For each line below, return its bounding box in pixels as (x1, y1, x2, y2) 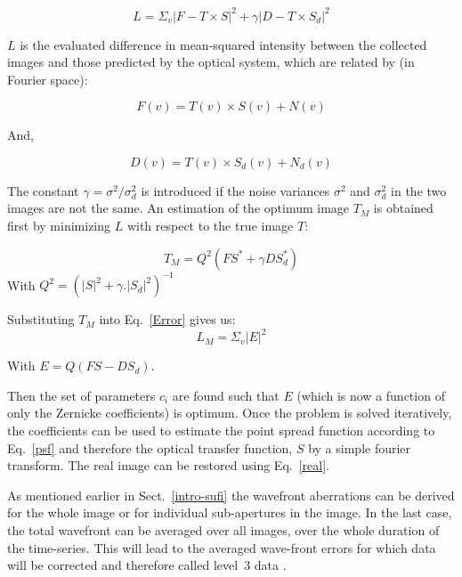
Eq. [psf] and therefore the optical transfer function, (7, 438, 293, 457)
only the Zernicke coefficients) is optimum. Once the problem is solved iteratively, (7, 403, 452, 422)
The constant (7, 181, 79, 199)
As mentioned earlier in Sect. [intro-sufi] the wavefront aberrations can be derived (7, 485, 455, 504)
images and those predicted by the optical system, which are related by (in (7, 53, 415, 71)
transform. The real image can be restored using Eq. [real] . (7, 456, 329, 475)
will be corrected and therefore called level (7, 556, 239, 574)
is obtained (373, 199, 434, 217)
